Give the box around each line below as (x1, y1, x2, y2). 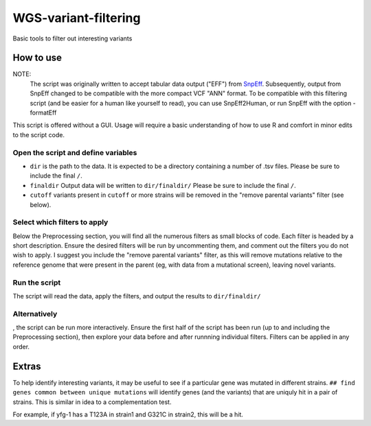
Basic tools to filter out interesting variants (12, 34, 133, 43)
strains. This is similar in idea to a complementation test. (12, 398, 172, 406)
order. (12, 342, 30, 351)
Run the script (12, 278, 61, 287)
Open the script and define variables (12, 147, 137, 157)
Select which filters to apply (12, 217, 109, 227)
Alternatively (12, 309, 58, 318)
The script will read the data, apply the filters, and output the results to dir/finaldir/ (12, 292, 261, 300)
